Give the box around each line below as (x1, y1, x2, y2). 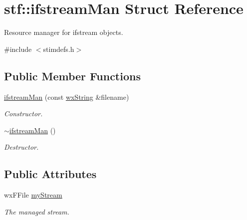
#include (4, 43, 32, 54)
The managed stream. (4, 206, 69, 217)
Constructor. (4, 108, 43, 119)
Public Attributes (4, 166, 97, 182)
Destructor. (4, 142, 39, 152)
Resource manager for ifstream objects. (4, 27, 123, 37)
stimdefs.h (43, 43, 74, 54)
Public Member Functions (4, 68, 141, 83)
